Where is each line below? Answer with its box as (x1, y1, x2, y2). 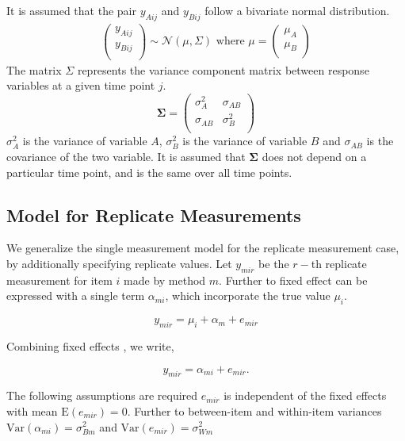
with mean (6, 402, 58, 419)
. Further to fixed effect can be (219, 271, 368, 288)
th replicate (311, 255, 367, 271)
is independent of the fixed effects (224, 387, 387, 404)
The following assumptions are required (6, 387, 198, 404)
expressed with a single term (6, 287, 145, 304)
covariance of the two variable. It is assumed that (6, 148, 246, 164)
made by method (124, 271, 206, 288)
